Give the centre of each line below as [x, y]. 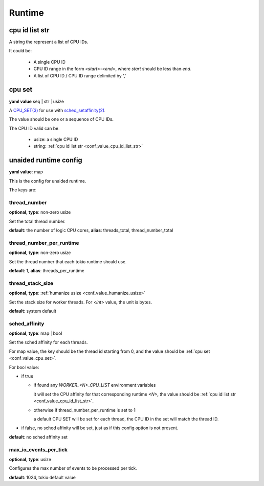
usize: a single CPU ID [56, 139]
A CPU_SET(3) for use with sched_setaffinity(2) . [57, 110]
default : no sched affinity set [38, 437]
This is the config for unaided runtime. [48, 181]
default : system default [33, 311]
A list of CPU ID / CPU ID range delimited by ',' [80, 75]
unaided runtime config [46, 160]
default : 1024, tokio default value [42, 477]
